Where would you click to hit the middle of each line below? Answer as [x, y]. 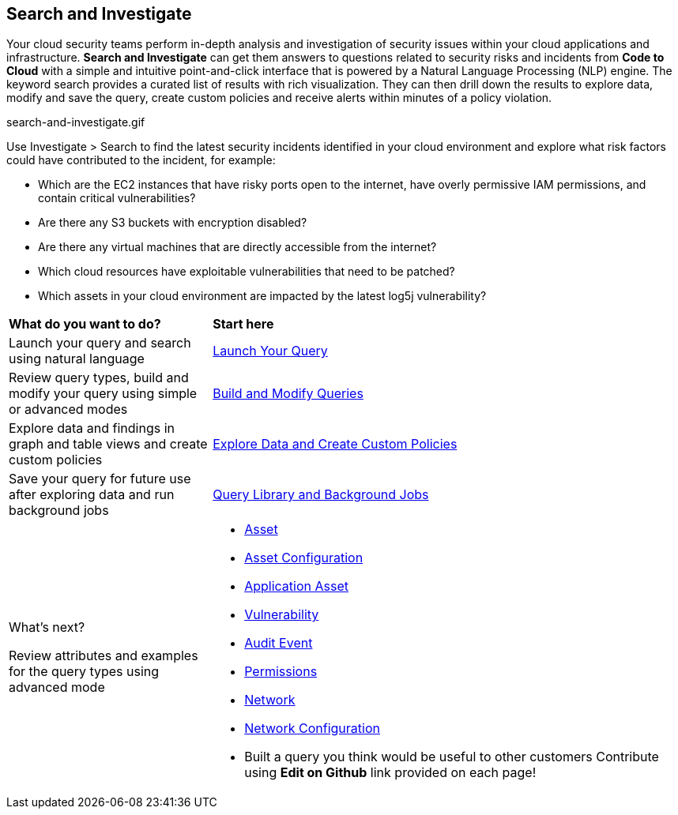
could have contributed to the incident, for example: [141, 160]
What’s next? [47, 627]
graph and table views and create [108, 444]
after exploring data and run [92, 495]
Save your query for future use [100, 479]
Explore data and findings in [92, 428]
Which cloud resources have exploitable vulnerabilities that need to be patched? [247, 272]
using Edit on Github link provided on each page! [390, 773]
